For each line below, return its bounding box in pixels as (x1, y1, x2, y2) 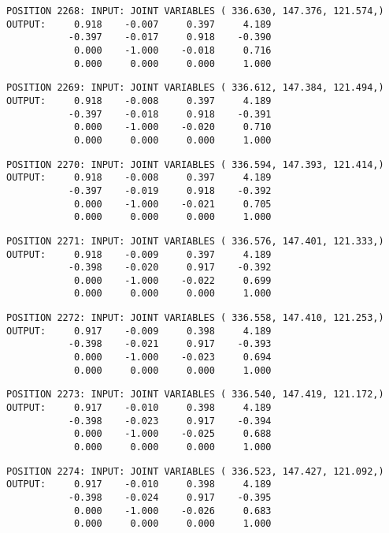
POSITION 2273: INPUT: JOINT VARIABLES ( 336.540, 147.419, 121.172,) (6, 389, 384, 401)
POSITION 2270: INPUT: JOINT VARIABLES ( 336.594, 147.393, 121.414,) (6, 158, 384, 170)
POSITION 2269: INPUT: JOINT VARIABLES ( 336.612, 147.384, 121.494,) (6, 82, 384, 94)
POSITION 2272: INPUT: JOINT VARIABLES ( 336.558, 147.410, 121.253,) (6, 312, 384, 324)
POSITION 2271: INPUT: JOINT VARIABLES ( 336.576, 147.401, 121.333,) (6, 235, 384, 247)
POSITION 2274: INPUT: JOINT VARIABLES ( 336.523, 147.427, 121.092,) (6, 465, 384, 477)
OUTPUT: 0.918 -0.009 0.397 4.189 (6, 248, 272, 260)
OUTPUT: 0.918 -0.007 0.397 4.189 (6, 18, 272, 30)
